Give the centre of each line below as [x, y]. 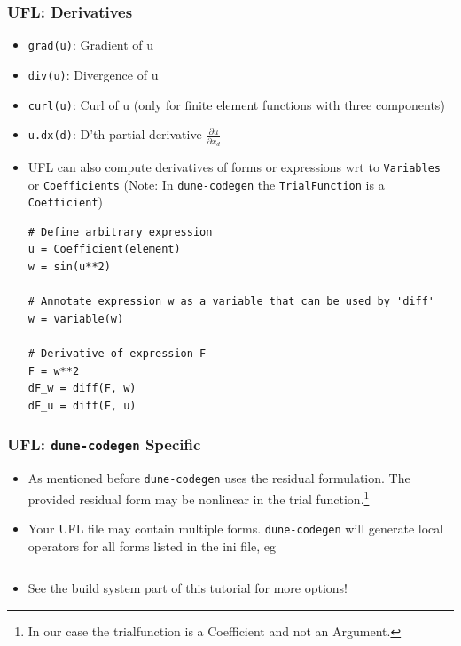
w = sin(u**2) [69, 267]
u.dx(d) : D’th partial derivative [115, 134]
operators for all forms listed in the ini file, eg [152, 545]
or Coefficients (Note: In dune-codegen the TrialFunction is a [206, 184]
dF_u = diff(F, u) [82, 405]
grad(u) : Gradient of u [91, 45]
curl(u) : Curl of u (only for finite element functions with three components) [236, 104]
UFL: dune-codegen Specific [104, 444]
